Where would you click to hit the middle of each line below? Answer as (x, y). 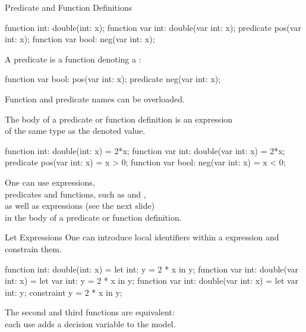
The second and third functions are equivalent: (90, 312)
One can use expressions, (50, 182)
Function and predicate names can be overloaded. (95, 98)
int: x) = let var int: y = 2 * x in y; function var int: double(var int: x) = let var (152, 281)
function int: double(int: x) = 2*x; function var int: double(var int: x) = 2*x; (145, 150)
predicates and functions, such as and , (75, 194)
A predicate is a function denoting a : (73, 59)
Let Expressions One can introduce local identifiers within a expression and (142, 237)
